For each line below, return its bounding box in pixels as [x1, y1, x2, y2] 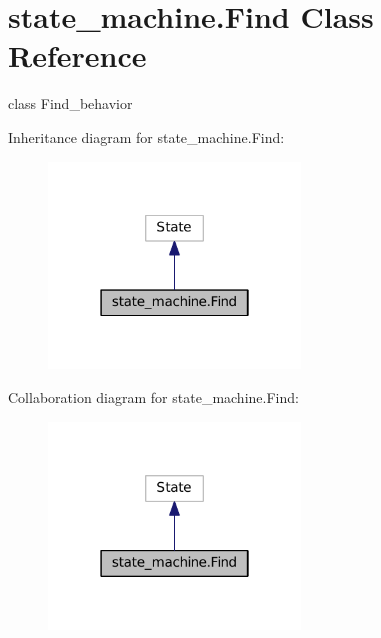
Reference [8, 35, 147, 76]
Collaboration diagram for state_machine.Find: [8, 387, 299, 407]
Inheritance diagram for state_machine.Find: [8, 126, 285, 147]
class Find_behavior [8, 93, 133, 114]
